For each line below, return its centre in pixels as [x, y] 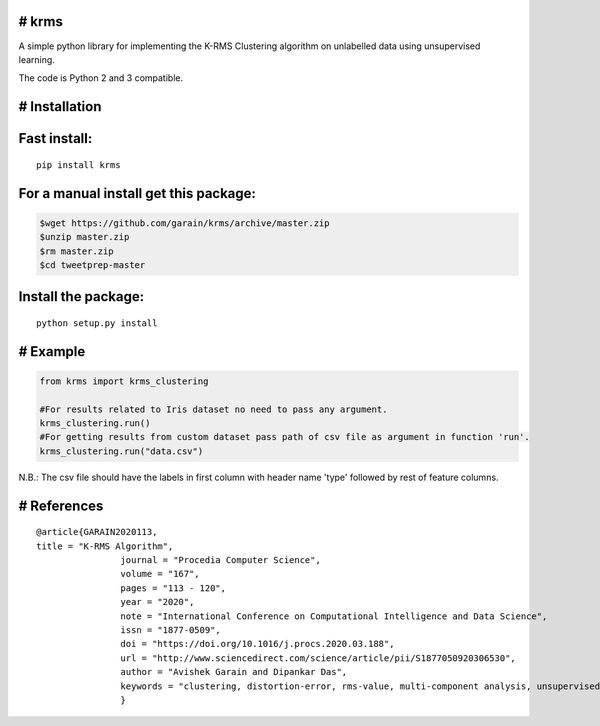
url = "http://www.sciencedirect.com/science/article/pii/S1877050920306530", [318, 658]
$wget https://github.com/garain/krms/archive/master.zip [184, 223]
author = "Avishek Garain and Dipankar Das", [234, 672]
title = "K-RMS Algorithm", [105, 546]
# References [61, 505]
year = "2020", [157, 602]
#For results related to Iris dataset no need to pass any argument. [213, 409]
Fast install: [55, 138]
